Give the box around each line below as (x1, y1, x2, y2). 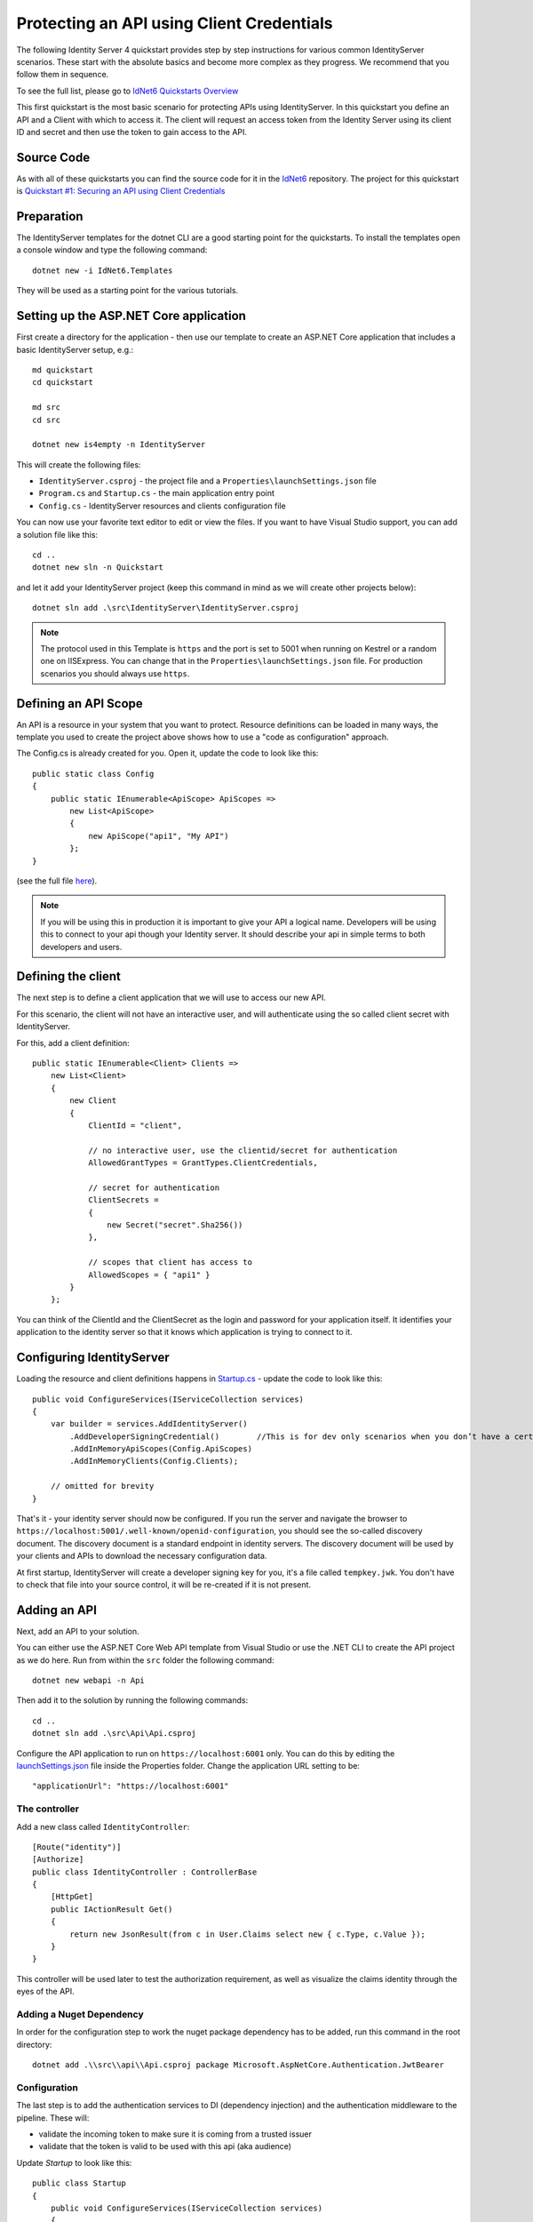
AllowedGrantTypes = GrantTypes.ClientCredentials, (88, 1158, 319, 1168)
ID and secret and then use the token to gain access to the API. (16, 126, 248, 137)
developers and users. (40, 941, 123, 952)
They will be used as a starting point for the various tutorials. (16, 285, 239, 296)
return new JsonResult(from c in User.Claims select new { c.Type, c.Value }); (69, 1929, 426, 1939)
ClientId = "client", (88, 1120, 182, 1131)
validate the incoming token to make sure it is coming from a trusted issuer (38, 2129, 313, 2139)
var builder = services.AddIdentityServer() (50, 1419, 248, 1429)
